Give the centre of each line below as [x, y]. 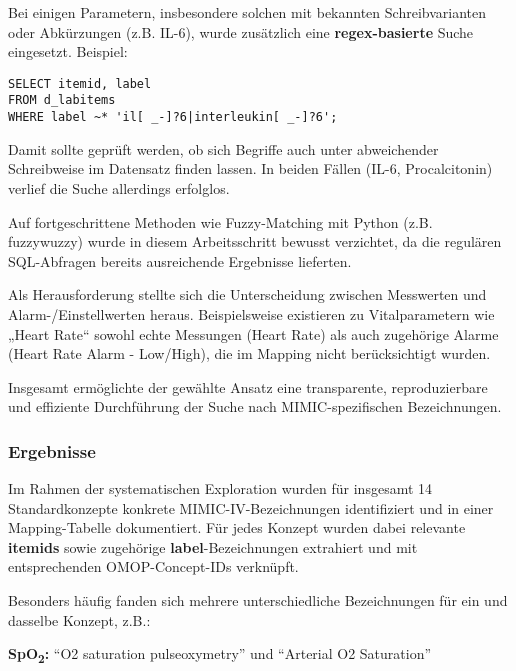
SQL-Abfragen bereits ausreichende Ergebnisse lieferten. [180, 260]
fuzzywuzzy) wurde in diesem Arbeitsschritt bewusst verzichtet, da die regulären [255, 241]
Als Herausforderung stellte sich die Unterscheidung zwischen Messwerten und [247, 294]
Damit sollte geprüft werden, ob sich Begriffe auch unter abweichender [223, 148]
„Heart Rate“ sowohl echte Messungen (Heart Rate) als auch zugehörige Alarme [253, 333]
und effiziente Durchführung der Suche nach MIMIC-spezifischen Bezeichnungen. [255, 406]
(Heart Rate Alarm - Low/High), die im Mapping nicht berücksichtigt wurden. [249, 353]
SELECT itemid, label [80, 83]
